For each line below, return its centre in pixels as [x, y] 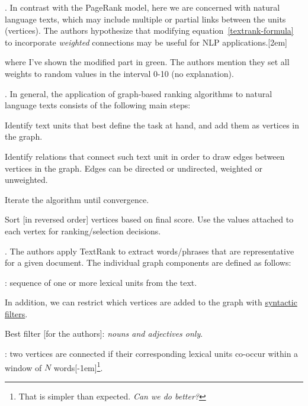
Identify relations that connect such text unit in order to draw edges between [145, 156]
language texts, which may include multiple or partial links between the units [145, 19]
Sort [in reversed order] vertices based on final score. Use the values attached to [149, 219]
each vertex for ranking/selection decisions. [83, 231]
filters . [16, 313]
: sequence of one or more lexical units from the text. [101, 282]
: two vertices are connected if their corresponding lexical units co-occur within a [152, 354]
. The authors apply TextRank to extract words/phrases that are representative [150, 251]
